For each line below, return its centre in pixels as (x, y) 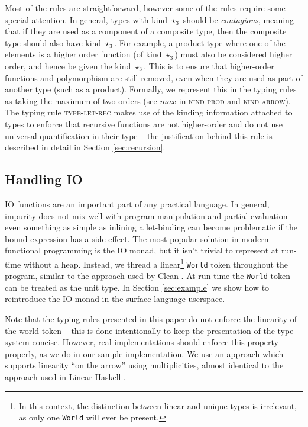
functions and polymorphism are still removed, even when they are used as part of (154, 77)
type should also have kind (53, 42)
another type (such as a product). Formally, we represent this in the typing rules (151, 89)
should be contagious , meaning (238, 19)
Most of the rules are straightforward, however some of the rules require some (145, 8)
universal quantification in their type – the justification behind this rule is (139, 135)
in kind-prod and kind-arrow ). (235, 100)
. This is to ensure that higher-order (209, 65)
